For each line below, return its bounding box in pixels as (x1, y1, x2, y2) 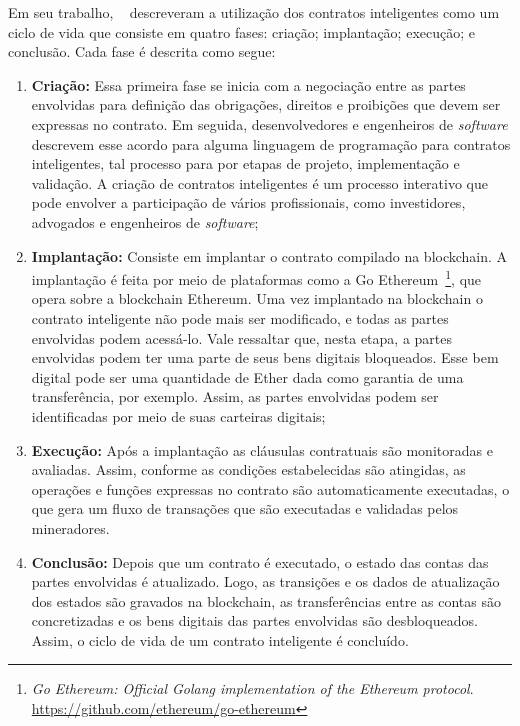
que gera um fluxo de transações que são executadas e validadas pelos (31, 498, 459, 519)
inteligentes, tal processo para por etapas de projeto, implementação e (31, 153, 460, 174)
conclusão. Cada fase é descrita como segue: (8, 41, 276, 62)
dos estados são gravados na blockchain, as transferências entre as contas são (31, 590, 501, 611)
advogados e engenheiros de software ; (31, 211, 259, 232)
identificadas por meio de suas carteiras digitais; (31, 405, 326, 426)
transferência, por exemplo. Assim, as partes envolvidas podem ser (31, 386, 439, 407)
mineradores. (31, 517, 110, 538)
